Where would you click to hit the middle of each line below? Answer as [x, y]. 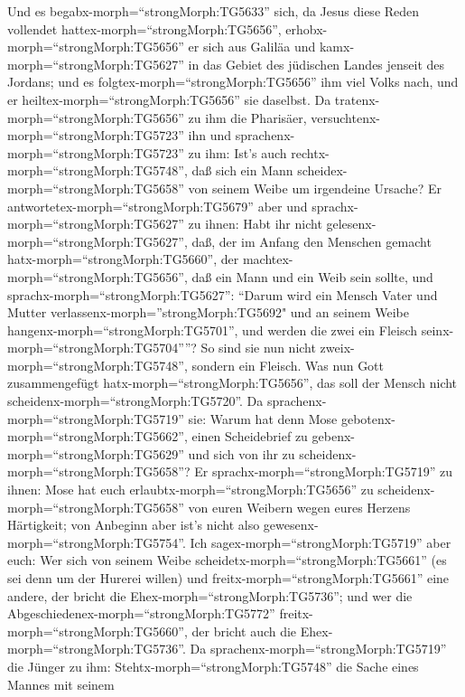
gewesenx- [291, 525]
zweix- [337, 348]
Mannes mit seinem [61, 684]
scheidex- [322, 170]
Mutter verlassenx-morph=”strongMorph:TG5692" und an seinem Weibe [208, 312]
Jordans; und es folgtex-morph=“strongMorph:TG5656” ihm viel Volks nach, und [233, 82]
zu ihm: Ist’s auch [237, 152]
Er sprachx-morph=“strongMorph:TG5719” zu [323, 471]
